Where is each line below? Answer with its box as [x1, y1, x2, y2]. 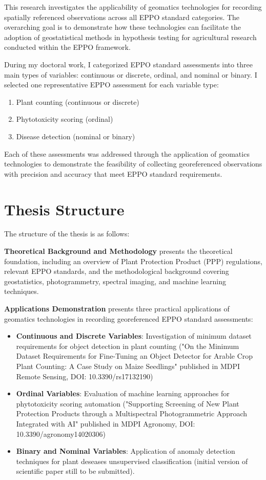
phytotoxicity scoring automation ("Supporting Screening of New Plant [16, 398, 239, 409]
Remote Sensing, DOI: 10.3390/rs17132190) [16, 371, 153, 381]
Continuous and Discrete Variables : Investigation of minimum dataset [16, 330, 252, 341]
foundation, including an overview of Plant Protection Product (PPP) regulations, [4, 255, 262, 266]
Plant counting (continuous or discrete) [16, 96, 139, 107]
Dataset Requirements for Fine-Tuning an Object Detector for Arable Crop [16, 350, 253, 361]
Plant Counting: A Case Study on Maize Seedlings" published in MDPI [16, 360, 240, 371]
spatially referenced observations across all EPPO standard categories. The [4, 11, 240, 22]
